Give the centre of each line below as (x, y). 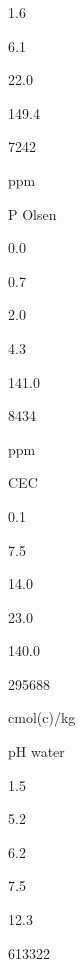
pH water (36, 751)
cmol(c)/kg (42, 717)
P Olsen (32, 213)
